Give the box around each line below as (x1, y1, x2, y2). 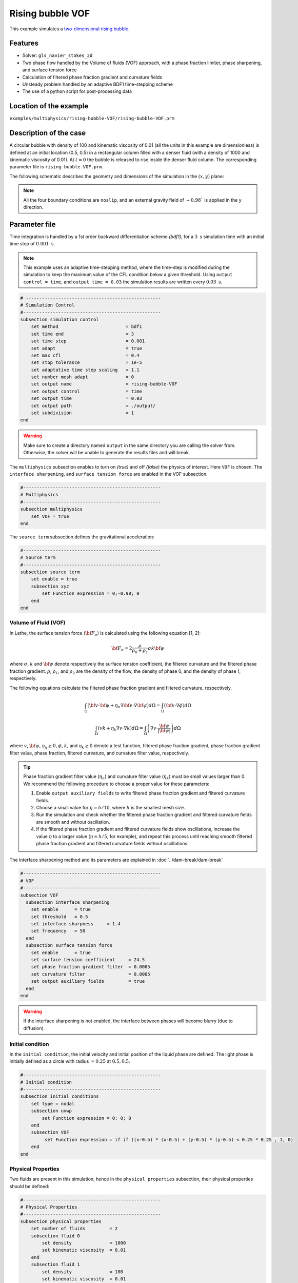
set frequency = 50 (31, 928, 86, 934)
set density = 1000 (42, 1240, 126, 1246)
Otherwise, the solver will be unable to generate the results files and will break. (23, 450, 190, 456)
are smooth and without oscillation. (36, 819, 110, 825)
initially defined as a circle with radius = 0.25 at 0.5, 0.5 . (9, 1058, 130, 1064)
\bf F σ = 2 (111, 646, 132, 653)
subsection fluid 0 (31, 1233, 81, 1239)
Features (9, 39, 38, 48)
